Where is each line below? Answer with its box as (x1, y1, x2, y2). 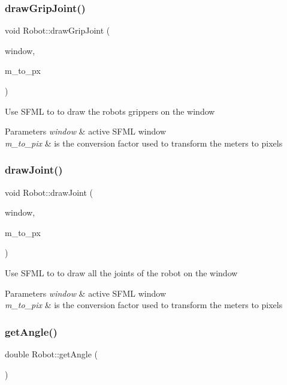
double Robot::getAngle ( (5, 347, 98, 360)
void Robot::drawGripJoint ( (5, 24, 110, 37)
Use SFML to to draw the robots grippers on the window (5, 105, 215, 117)
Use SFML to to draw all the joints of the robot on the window (5, 266, 238, 279)
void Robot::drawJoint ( (5, 186, 93, 198)
